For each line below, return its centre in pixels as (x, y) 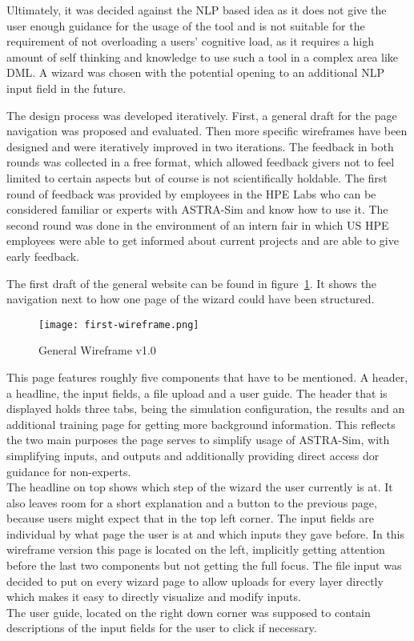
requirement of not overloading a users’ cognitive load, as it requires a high (191, 41)
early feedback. (43, 256)
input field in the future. (66, 88)
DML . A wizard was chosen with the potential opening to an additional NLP (195, 72)
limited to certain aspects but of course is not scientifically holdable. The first (197, 177)
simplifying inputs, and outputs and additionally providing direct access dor (193, 455)
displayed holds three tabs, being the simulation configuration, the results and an (206, 409)
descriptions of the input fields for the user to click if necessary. (162, 628)
